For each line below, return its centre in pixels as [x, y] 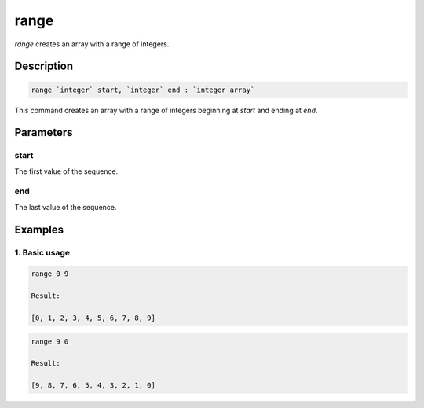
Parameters [44, 132]
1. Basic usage [42, 252]
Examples [39, 229]
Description [44, 66]
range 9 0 [50, 341]
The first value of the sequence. [66, 171]
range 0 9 [50, 274]
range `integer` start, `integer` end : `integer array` [143, 90]
